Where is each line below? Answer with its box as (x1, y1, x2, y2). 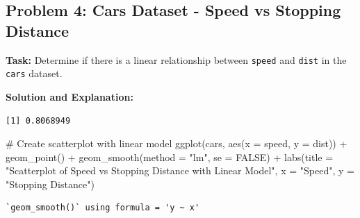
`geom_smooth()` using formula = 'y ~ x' (6, 203, 200, 213)
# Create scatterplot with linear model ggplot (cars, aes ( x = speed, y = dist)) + (6, 136, 347, 151)
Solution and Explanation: (6, 89, 133, 103)
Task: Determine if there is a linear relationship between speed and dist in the (6, 52, 347, 67)
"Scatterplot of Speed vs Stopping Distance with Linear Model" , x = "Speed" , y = (6, 163, 354, 178)
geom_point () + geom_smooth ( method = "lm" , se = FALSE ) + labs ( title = (6, 149, 334, 164)
